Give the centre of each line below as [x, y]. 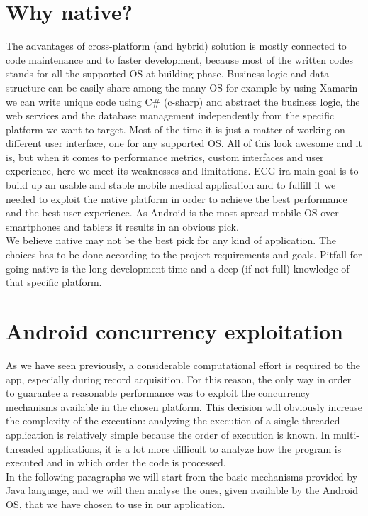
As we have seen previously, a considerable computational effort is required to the [183, 364]
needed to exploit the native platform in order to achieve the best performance [177, 198]
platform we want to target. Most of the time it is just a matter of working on [175, 129]
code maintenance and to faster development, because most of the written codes [179, 59]
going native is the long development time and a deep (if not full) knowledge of [178, 268]
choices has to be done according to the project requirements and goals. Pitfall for [184, 254]
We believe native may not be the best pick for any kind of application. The [171, 240]
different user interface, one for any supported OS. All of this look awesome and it [184, 143]
